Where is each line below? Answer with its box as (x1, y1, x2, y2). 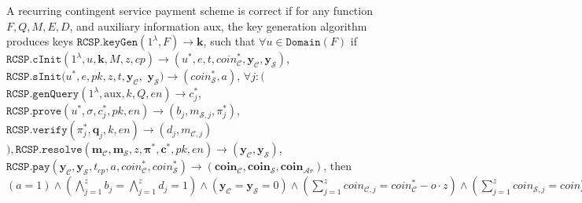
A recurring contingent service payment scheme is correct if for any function (6, 2, 373, 18)
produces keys (6, 33, 73, 49)
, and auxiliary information (69, 17, 200, 34)
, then (323, 158, 352, 174)
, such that (203, 33, 256, 49)
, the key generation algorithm (220, 17, 367, 34)
